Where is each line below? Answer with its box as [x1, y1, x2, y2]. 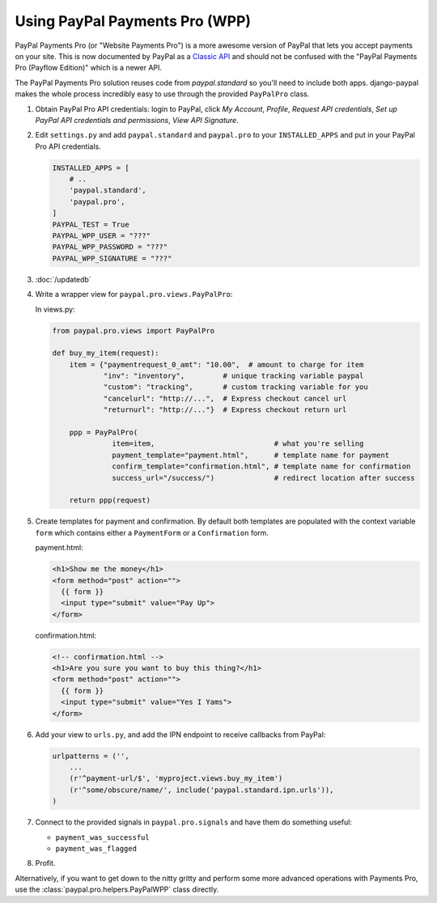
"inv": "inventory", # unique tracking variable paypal [103, 371, 364, 380]
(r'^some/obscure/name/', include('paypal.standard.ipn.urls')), [69, 785, 334, 795]
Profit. [35, 858, 56, 868]
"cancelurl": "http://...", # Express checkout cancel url [103, 393, 347, 403]
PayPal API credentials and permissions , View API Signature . [35, 115, 239, 125]
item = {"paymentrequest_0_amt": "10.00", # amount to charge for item [69, 360, 364, 369]
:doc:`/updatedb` [35, 274, 92, 284]
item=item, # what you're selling [112, 439, 364, 448]
